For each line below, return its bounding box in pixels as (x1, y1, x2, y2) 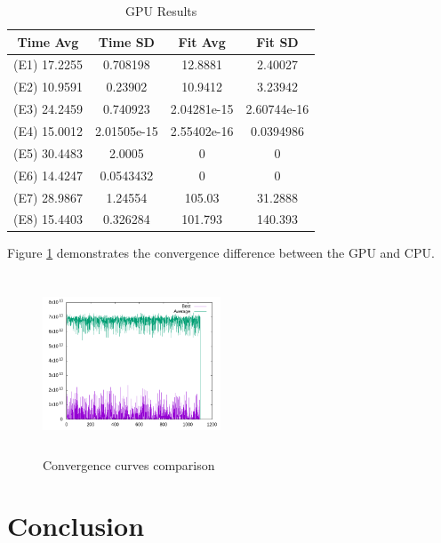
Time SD (98, 32, 155, 51)
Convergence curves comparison (43, 455, 215, 474)
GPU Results (124, 2, 197, 20)
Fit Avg (178, 32, 226, 51)
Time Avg (17, 32, 79, 51)
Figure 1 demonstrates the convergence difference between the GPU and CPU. (7, 244, 435, 262)
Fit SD (256, 32, 299, 51)
